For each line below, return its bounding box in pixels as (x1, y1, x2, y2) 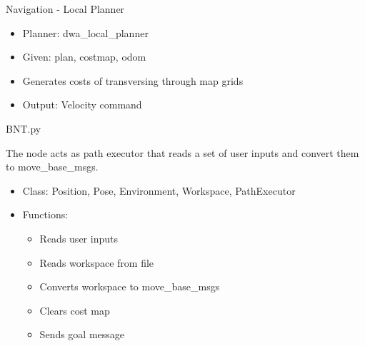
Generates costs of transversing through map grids (22, 73, 244, 88)
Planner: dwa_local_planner (22, 25, 149, 40)
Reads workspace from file (39, 255, 154, 270)
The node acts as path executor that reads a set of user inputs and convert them (6, 145, 359, 160)
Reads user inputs (39, 230, 118, 245)
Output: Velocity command (22, 97, 142, 112)
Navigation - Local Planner (6, 1, 125, 16)
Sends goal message (39, 327, 125, 342)
